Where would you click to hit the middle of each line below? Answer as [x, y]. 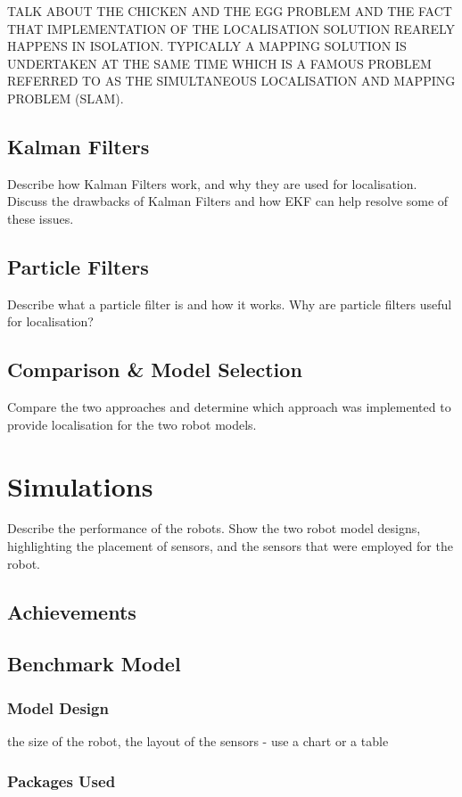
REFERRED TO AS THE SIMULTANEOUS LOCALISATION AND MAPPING [231, 81]
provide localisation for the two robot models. [132, 424]
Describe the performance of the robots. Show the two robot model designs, [214, 528]
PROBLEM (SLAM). [66, 98]
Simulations [80, 485]
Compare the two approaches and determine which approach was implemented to [229, 407]
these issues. [41, 218]
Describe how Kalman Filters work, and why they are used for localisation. [212, 183]
